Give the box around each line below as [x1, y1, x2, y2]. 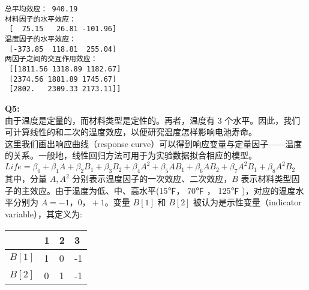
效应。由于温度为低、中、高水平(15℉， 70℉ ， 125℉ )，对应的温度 [29, 184, 296, 196]
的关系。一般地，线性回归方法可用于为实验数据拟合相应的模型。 [5, 149, 257, 162]
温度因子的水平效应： [5, 34, 76, 43]
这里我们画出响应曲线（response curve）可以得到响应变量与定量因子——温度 [5, 137, 302, 150]
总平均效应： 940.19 [5, 5, 78, 13]
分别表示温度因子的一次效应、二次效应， [72, 172, 232, 185]
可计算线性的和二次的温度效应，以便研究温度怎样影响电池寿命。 [5, 125, 257, 138]
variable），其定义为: [5, 207, 82, 220]
